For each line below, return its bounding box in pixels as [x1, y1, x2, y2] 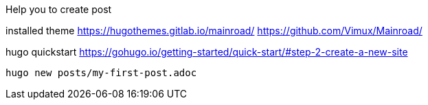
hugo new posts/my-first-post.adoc [5, 67, 197, 78]
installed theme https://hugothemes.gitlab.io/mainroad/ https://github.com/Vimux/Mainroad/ [5, 25, 423, 36]
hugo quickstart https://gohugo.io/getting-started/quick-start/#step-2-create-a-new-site [5, 46, 408, 58]
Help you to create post [5, 3, 112, 15]
